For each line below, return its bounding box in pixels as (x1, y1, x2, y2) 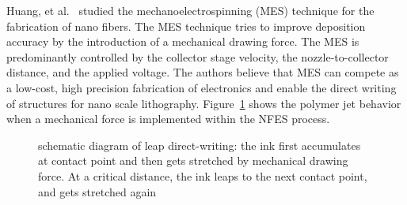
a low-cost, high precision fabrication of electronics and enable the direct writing (6, 79, 397, 95)
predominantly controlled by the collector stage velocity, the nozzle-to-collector (6, 48, 389, 65)
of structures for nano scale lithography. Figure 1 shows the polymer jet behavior (6, 95, 401, 111)
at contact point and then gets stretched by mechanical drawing (38, 152, 348, 169)
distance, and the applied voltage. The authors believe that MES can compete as (6, 64, 399, 80)
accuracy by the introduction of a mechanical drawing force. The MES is (6, 33, 359, 50)
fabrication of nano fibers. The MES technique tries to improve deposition (6, 17, 366, 34)
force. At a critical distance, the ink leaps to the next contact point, (38, 167, 367, 184)
